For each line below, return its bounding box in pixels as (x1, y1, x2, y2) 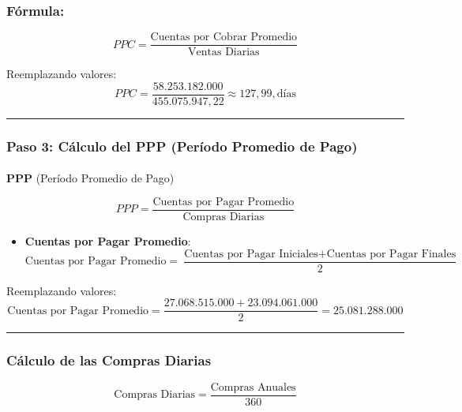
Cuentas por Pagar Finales (326, 248, 456, 260)
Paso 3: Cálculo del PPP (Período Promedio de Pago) (6, 136, 358, 155)
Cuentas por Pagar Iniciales (184, 248, 318, 260)
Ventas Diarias (188, 47, 260, 58)
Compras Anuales (210, 381, 296, 393)
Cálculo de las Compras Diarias (6, 350, 212, 370)
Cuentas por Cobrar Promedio (150, 32, 298, 43)
